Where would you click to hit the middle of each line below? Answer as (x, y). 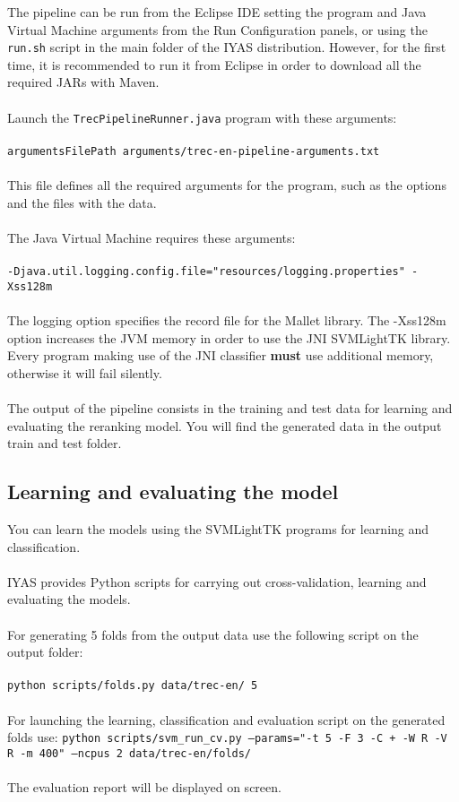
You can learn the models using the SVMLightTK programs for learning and (218, 528)
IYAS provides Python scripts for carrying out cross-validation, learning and (217, 581)
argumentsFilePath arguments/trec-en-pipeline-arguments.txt (194, 151)
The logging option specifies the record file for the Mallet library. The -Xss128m (227, 320)
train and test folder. (65, 443)
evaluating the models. (69, 599)
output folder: (45, 652)
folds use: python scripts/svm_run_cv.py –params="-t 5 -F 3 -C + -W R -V (227, 737)
